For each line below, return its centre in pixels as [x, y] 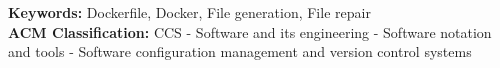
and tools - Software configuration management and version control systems [240, 51]
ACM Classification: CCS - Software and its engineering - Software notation [250, 31]
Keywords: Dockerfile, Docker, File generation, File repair [189, 12]
